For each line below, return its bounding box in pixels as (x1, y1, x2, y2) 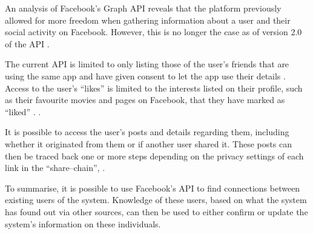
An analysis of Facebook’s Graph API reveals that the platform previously (5, 2, 282, 14)
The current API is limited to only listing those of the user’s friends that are (5, 58, 289, 70)
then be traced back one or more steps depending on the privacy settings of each (5, 149, 304, 162)
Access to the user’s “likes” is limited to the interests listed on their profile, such (5, 81, 303, 94)
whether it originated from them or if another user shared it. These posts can (5, 137, 292, 150)
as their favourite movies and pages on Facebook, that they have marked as (5, 93, 285, 106)
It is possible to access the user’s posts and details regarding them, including (5, 125, 289, 138)
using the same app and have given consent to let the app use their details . (5, 69, 286, 82)
